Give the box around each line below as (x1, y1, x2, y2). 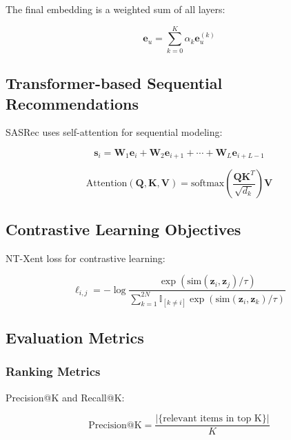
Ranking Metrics (6, 363, 101, 380)
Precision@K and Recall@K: (6, 390, 125, 404)
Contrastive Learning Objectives (6, 218, 241, 239)
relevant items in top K (163, 414, 262, 424)
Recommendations (6, 92, 139, 114)
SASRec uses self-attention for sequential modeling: (6, 125, 223, 139)
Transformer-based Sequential (6, 72, 223, 94)
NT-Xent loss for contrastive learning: (6, 250, 165, 265)
